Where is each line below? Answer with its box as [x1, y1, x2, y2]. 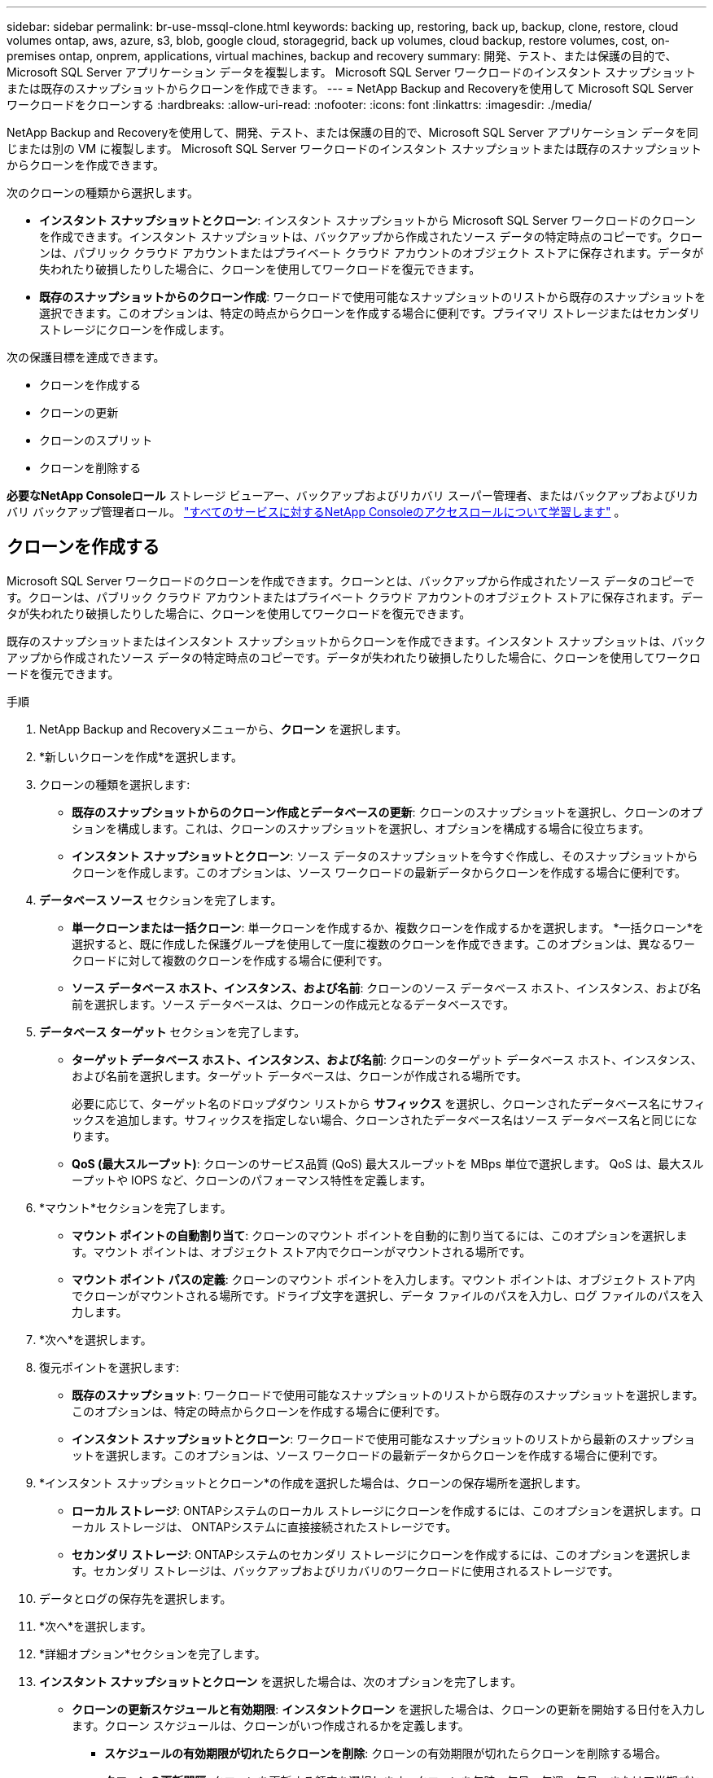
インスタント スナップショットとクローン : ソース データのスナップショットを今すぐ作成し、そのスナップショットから [72, 848, 698, 863]
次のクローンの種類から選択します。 [7, 186, 199, 199]
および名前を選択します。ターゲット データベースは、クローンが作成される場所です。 [72, 1068, 527, 1083]
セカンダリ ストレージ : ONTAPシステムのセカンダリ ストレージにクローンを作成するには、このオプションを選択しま [72, 1547, 692, 1561]
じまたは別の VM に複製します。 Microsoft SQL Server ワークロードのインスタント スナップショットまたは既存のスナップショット [7, 142, 702, 155]
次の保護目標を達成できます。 [7, 350, 165, 364]
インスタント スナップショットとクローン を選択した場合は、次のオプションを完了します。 [39, 1674, 522, 1688]
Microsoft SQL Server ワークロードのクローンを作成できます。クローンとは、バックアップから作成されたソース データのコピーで [7, 573, 695, 588]
